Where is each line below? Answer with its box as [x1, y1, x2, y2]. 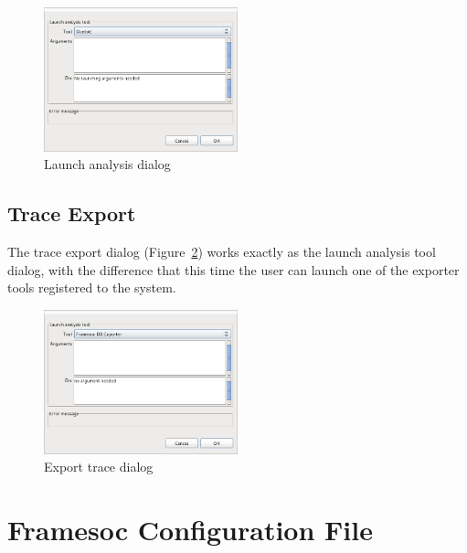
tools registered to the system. [7, 278, 176, 297]
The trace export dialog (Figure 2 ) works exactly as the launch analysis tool [7, 242, 436, 261]
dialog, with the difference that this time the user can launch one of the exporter [7, 260, 460, 279]
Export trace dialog [44, 457, 154, 476]
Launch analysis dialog [44, 154, 171, 174]
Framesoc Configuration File [7, 510, 373, 548]
